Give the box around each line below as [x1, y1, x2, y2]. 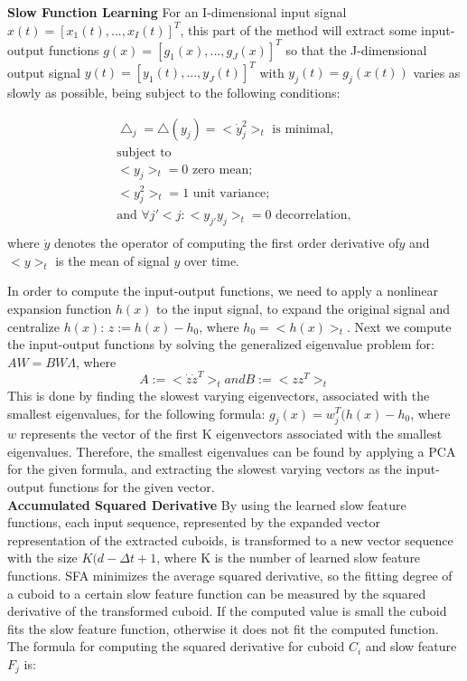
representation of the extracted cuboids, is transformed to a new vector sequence [7, 530, 453, 549]
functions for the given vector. [48, 478, 215, 497]
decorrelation [276, 209, 348, 222]
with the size [7, 548, 78, 567]
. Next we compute [346, 317, 452, 336]
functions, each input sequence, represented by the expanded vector [7, 513, 380, 532]
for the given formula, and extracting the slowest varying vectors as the [7, 459, 402, 478]
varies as [413, 62, 461, 81]
